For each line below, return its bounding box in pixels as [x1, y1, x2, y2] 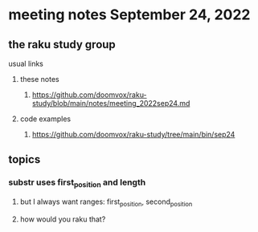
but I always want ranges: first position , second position [19, 197, 193, 208]
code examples [19, 114, 71, 124]
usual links [8, 59, 44, 68]
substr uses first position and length [8, 177, 146, 189]
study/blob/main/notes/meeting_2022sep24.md [31, 99, 190, 108]
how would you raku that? [19, 214, 106, 224]
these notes [19, 75, 59, 83]
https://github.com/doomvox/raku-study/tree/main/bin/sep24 [31, 130, 235, 139]
